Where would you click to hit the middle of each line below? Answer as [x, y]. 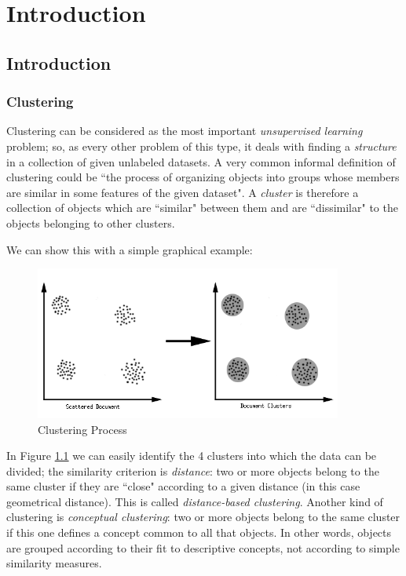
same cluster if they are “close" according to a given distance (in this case [183, 486]
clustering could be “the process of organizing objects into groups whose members [203, 177]
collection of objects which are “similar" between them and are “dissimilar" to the [202, 208]
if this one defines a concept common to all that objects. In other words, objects [199, 532]
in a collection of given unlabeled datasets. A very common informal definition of [201, 161]
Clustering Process [82, 429]
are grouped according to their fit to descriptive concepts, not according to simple [203, 547]
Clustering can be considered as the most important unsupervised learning [185, 131]
